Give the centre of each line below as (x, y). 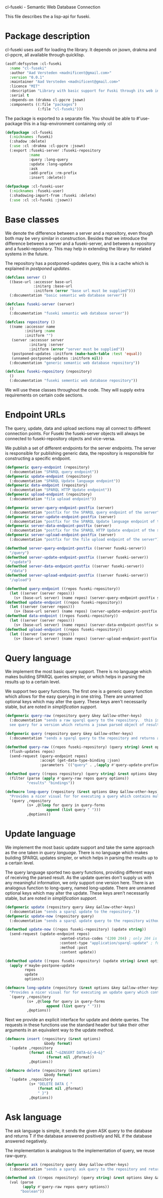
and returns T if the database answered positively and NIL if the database (78, 1136)
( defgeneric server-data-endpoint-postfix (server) (58, 526)
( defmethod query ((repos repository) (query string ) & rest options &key (81, 774)
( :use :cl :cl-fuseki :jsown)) (41, 200)
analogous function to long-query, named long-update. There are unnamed (80, 888)
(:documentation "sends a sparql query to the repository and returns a (84, 738)
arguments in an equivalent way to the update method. (60, 1030)
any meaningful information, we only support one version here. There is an (80, 882)
